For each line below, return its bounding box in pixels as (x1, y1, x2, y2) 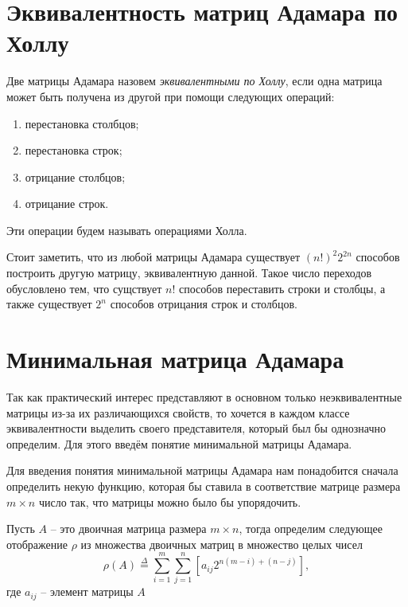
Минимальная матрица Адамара (6, 343, 344, 375)
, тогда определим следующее (239, 520, 383, 537)
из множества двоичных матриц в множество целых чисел (80, 535, 363, 552)
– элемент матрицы (41, 583, 134, 600)
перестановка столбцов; (25, 115, 139, 131)
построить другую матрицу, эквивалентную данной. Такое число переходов (6, 264, 372, 281)
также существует (6, 296, 92, 312)
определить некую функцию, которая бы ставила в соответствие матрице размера (6, 477, 401, 494)
